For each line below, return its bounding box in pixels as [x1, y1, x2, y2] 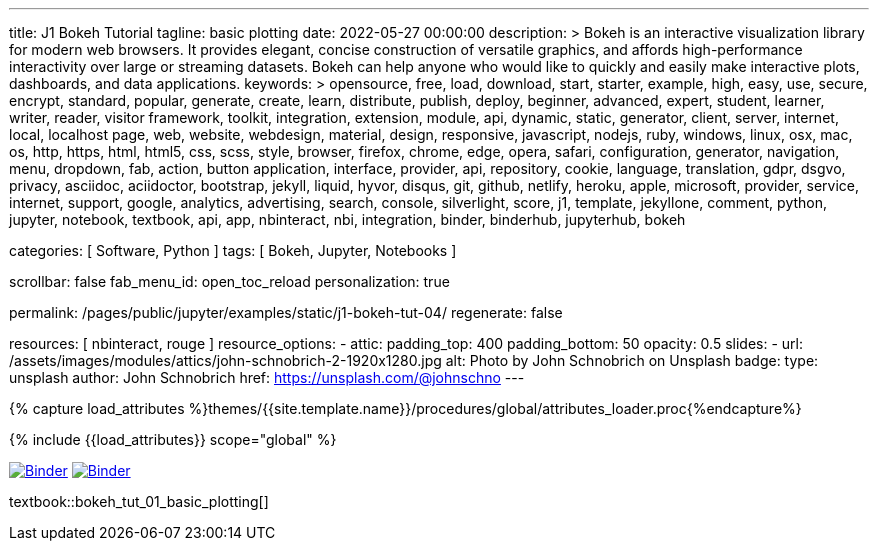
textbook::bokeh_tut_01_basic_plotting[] [9, 493, 269, 510]
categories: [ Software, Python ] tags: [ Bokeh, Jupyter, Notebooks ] [9, 242, 457, 259]
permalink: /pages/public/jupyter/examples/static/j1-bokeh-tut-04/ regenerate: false [9, 304, 563, 321]
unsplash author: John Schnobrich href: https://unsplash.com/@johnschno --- [9, 369, 525, 386]
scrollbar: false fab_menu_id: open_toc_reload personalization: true [9, 273, 450, 290]
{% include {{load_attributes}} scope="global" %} [9, 431, 337, 448]
